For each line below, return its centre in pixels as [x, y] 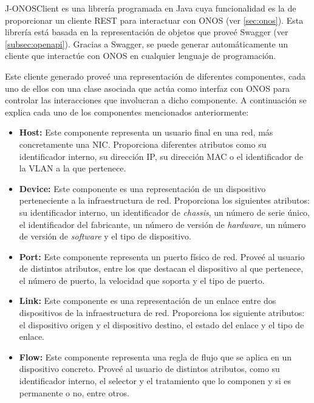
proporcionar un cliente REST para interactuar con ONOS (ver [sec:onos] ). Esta [154, 20]
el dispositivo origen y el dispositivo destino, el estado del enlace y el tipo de [162, 324]
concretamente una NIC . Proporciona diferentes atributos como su [143, 144]
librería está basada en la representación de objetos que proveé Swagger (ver [147, 32]
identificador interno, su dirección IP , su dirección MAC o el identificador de [161, 156]
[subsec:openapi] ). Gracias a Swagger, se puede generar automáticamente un [147, 43]
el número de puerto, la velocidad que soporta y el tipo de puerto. [142, 280]
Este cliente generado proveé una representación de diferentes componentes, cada [155, 76]
